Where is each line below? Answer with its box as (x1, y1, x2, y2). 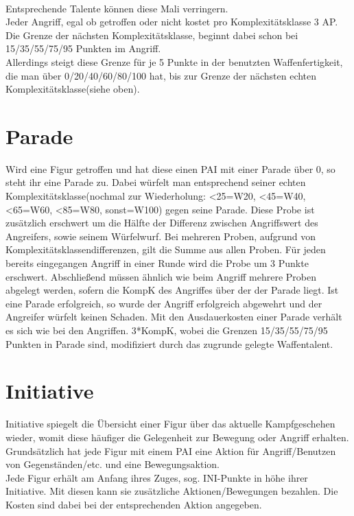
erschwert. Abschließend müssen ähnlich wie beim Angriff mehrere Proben (5, 269, 316, 283)
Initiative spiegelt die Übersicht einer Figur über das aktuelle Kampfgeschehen (5, 417, 335, 431)
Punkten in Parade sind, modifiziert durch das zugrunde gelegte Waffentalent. (5, 336, 333, 351)
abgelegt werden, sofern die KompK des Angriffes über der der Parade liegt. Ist (5, 283, 339, 297)
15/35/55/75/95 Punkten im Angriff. (5, 41, 161, 56)
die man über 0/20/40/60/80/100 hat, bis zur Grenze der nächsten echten (5, 68, 317, 82)
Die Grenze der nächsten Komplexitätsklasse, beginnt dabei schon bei (5, 27, 298, 42)
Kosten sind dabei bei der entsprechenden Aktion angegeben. (5, 497, 262, 511)
